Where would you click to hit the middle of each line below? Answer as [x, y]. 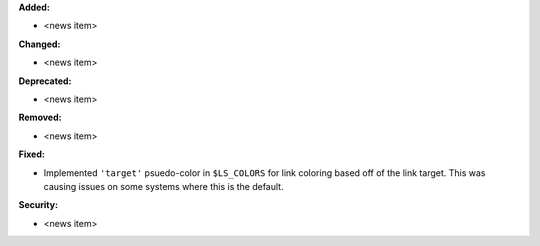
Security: [38, 205]
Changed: [39, 44]
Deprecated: [45, 81]
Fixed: [31, 154]
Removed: [40, 117]
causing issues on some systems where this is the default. [163, 186]
